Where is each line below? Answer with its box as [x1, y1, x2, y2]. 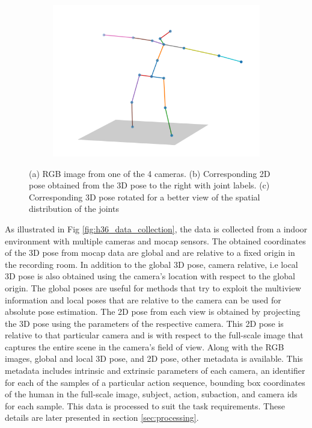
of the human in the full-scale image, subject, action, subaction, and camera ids [5, 388, 298, 400]
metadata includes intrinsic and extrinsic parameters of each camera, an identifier [5, 364, 305, 377]
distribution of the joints [29, 202, 119, 215]
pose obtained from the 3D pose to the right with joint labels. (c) [29, 179, 270, 191]
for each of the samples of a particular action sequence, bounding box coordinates [5, 376, 305, 388]
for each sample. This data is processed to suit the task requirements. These [5, 399, 285, 412]
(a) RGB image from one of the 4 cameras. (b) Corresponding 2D [29, 167, 271, 179]
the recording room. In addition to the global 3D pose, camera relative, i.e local [5, 258, 298, 270]
